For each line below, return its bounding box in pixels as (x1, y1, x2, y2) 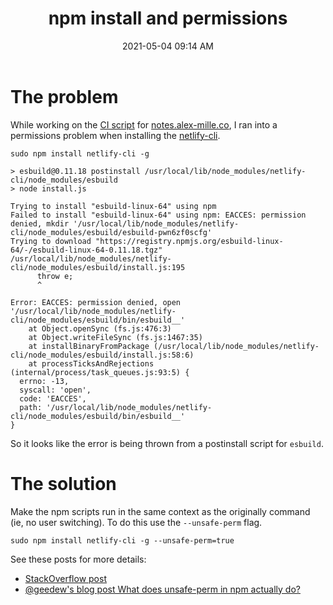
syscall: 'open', (19, 385, 92, 395)
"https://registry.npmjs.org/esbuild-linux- (95, 236, 284, 246)
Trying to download (10, 236, 92, 246)
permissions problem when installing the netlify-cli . (10, 129, 221, 141)
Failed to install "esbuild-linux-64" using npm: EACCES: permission (10, 210, 307, 220)
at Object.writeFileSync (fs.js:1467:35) (28, 332, 203, 342)
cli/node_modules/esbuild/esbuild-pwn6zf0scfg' (10, 227, 213, 237)
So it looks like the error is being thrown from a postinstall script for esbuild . (10, 437, 324, 449)
